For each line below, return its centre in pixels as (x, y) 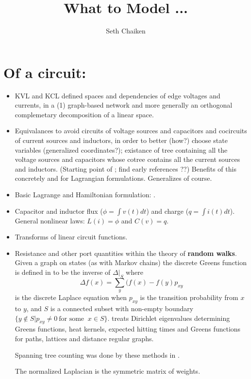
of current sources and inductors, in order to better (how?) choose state (121, 140)
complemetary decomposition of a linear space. (84, 114)
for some (72, 319)
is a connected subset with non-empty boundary (122, 308)
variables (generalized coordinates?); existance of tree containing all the (121, 150)
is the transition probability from (189, 297)
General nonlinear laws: (50, 220)
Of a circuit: (45, 72)
